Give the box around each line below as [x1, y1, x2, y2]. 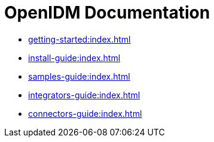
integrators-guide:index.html [28, 89, 140, 100]
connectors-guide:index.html [28, 108, 142, 119]
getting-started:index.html [28, 34, 131, 44]
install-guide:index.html [28, 52, 121, 63]
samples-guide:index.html [28, 71, 130, 81]
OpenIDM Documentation [4, 2, 210, 23]
